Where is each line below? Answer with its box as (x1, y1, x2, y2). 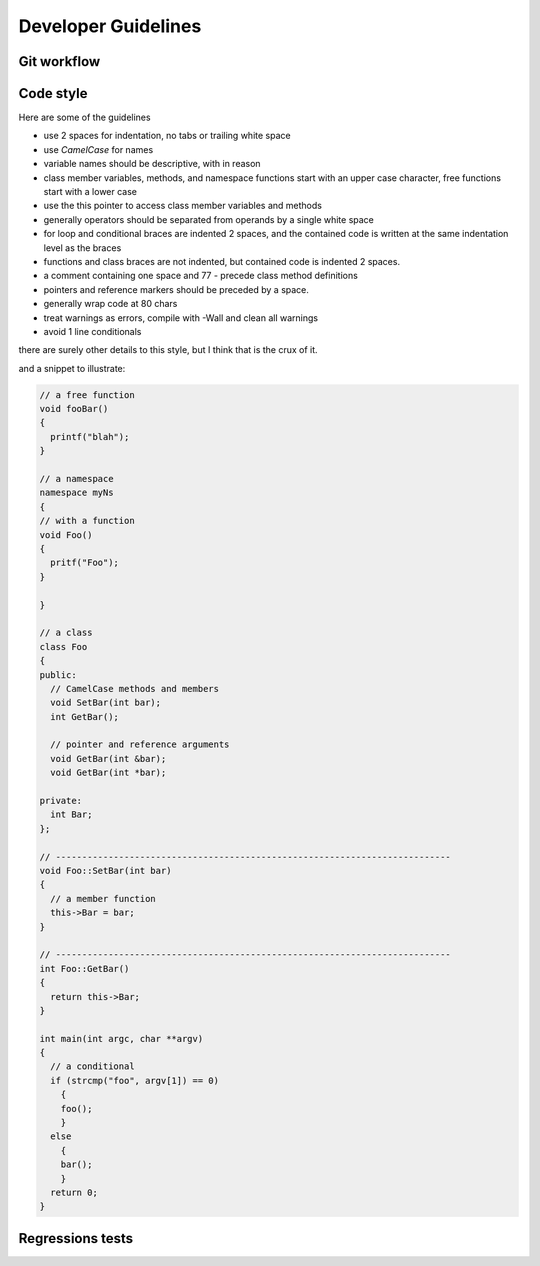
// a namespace (39, 473, 114, 485)
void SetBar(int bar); (50, 697, 162, 709)
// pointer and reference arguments (50, 739, 230, 750)
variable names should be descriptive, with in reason (43, 158, 261, 170)
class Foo (39, 641, 88, 652)
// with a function (39, 515, 135, 527)
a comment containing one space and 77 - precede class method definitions (43, 270, 359, 282)
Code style (18, 85, 88, 102)
